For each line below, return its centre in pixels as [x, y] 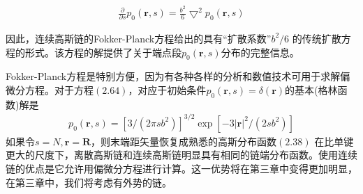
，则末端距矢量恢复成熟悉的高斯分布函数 [184, 141]
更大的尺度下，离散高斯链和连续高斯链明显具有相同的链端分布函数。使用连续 [181, 155]
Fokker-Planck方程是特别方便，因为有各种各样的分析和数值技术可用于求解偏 [178, 76]
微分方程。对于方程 [50, 89]
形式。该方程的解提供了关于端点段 [103, 52]
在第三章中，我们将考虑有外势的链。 [89, 182]
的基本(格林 [311, 89]
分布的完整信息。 [260, 52]
